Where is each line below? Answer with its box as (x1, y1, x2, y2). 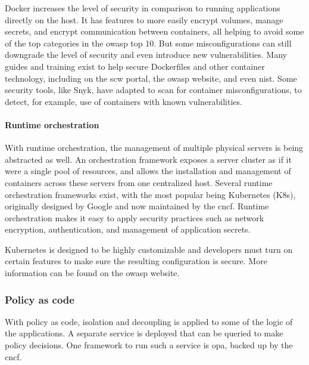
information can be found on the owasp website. (5, 267, 180, 279)
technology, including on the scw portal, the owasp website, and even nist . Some (5, 72, 297, 84)
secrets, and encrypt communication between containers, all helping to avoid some (5, 25, 304, 38)
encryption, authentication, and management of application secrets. (5, 223, 251, 236)
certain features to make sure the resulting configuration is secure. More (5, 255, 267, 267)
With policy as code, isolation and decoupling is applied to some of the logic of (5, 315, 293, 327)
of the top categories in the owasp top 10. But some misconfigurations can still (5, 36, 292, 49)
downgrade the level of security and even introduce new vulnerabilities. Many (5, 48, 287, 61)
